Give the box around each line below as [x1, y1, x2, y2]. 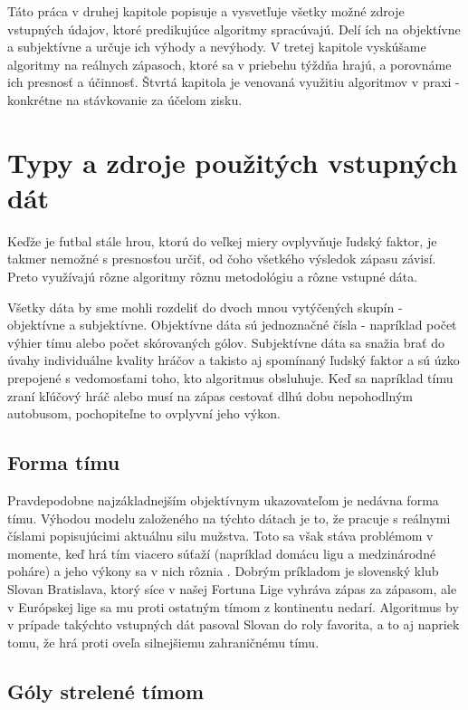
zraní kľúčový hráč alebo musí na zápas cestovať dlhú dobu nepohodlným [7, 386, 413, 405]
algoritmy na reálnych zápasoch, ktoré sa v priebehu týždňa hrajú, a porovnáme [7, 54, 452, 73]
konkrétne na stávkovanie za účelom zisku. [7, 90, 243, 109]
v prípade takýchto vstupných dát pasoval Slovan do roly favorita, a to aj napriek [7, 615, 460, 634]
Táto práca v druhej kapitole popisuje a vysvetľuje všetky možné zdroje [7, 2, 405, 20]
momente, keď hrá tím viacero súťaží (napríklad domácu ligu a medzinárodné [7, 543, 436, 562]
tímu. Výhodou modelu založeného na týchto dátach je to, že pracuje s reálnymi [7, 508, 451, 527]
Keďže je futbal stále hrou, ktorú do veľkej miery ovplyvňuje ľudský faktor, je [7, 231, 437, 250]
